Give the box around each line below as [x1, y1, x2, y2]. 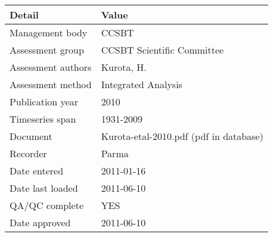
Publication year [10, 95, 78, 108]
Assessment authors [10, 60, 92, 74]
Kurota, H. [101, 60, 147, 74]
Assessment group [10, 43, 84, 57]
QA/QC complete [10, 198, 83, 212]
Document [10, 129, 52, 143]
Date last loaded [10, 181, 78, 195]
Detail [10, 8, 39, 21]
